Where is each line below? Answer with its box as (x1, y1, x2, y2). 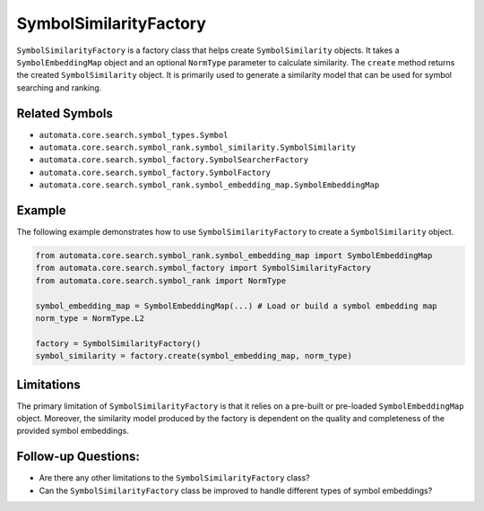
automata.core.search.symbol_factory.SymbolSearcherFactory (39, 155, 309, 165)
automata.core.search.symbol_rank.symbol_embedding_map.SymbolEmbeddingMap (39, 180, 380, 190)
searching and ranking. (16, 82, 102, 93)
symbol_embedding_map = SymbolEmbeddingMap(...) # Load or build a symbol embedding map (35, 300, 438, 311)
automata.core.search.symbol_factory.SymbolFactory (39, 167, 272, 178)
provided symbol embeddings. (16, 426, 130, 437)
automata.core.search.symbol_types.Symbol (39, 130, 229, 140)
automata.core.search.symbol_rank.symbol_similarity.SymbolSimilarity (39, 143, 356, 152)
